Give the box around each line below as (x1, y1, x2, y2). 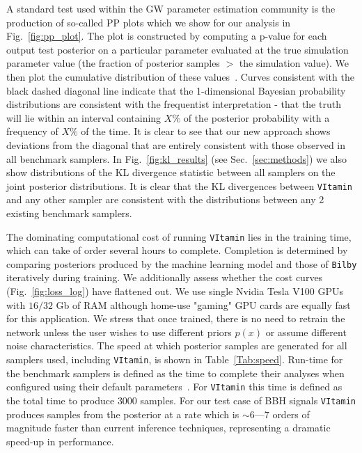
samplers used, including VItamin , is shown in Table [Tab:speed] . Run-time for (6, 352, 343, 367)
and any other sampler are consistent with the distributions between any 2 (6, 192, 324, 207)
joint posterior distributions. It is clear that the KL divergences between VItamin (6, 178, 352, 193)
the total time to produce (6, 392, 115, 407)
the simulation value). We (239, 56, 349, 70)
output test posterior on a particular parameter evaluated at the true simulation (6, 42, 349, 56)
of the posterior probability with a (183, 110, 330, 125)
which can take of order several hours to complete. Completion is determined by (6, 243, 348, 257)
